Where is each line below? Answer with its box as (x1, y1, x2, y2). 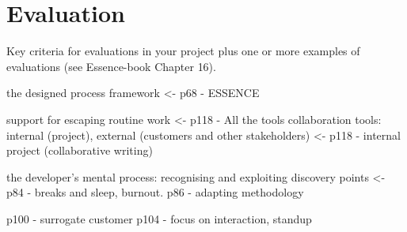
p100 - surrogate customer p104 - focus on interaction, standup (6, 210, 312, 226)
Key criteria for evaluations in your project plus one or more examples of (6, 43, 360, 59)
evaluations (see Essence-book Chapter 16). (6, 58, 216, 74)
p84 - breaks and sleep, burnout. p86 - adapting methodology (6, 184, 304, 200)
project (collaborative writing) (6, 142, 153, 159)
